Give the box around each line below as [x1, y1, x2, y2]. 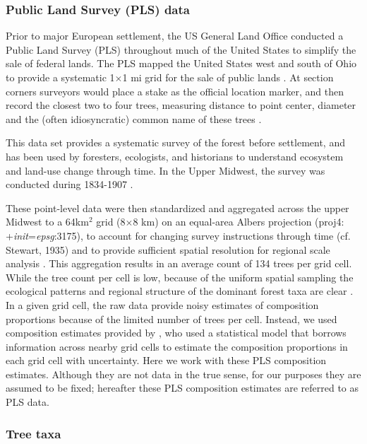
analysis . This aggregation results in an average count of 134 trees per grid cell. [6, 256, 352, 271]
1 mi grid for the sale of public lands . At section [122, 70, 334, 84]
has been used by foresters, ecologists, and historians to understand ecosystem [6, 148, 344, 163]
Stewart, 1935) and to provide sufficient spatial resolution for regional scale [6, 242, 330, 257]
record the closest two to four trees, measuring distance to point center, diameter [6, 98, 356, 112]
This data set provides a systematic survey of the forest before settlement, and [6, 135, 345, 150]
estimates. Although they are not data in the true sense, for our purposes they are [6, 366, 361, 381]
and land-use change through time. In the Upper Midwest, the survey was [6, 163, 325, 177]
